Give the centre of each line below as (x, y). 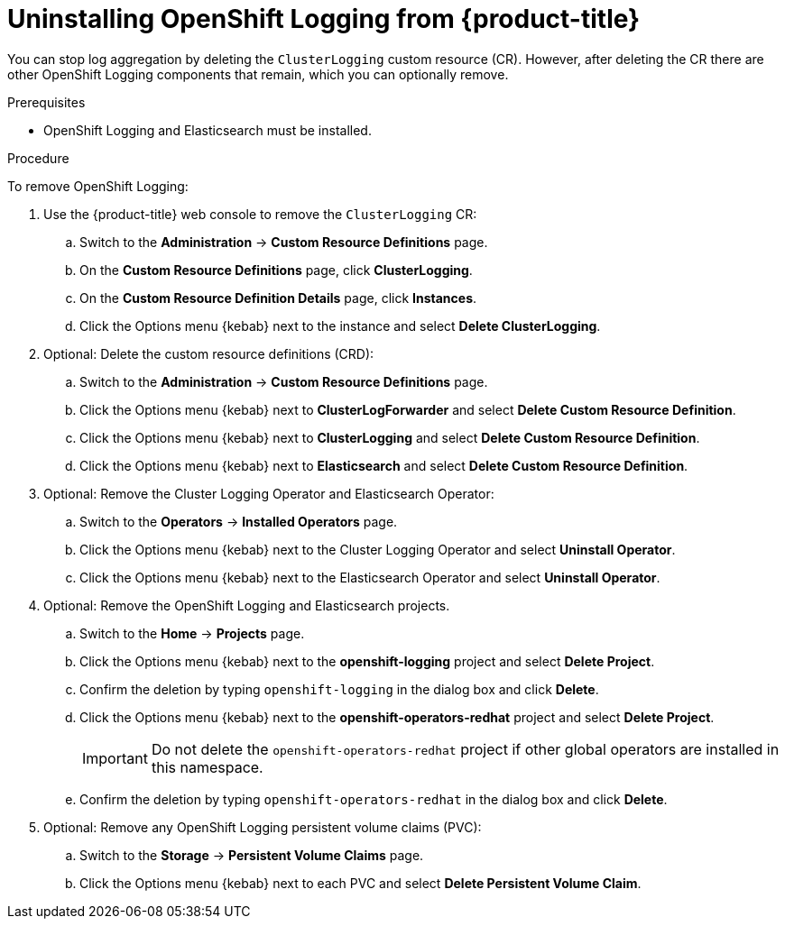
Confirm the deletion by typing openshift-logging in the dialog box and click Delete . (339, 689)
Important (115, 758)
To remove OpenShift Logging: (98, 186)
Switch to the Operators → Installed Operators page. (239, 521)
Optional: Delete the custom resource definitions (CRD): (209, 353)
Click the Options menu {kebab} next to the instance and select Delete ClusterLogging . (340, 325)
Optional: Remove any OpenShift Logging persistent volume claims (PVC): (263, 827)
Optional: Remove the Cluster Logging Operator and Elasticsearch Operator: (269, 493)
